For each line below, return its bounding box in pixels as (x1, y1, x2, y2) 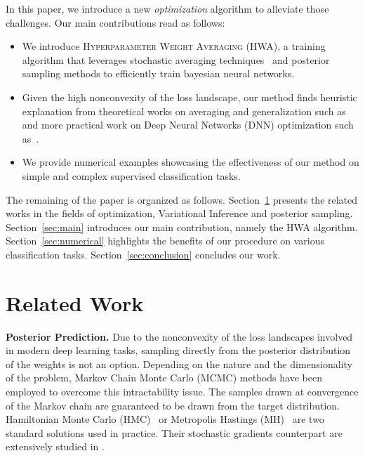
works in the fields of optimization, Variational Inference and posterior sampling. (6, 206, 353, 221)
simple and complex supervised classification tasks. (22, 168, 241, 183)
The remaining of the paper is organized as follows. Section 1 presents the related (6, 192, 358, 207)
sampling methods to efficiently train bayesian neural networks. (22, 66, 295, 81)
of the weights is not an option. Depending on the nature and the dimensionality (6, 356, 353, 371)
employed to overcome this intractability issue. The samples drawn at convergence (6, 384, 359, 398)
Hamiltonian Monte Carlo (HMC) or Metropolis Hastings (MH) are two (6, 412, 324, 426)
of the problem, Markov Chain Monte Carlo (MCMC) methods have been (6, 370, 322, 385)
